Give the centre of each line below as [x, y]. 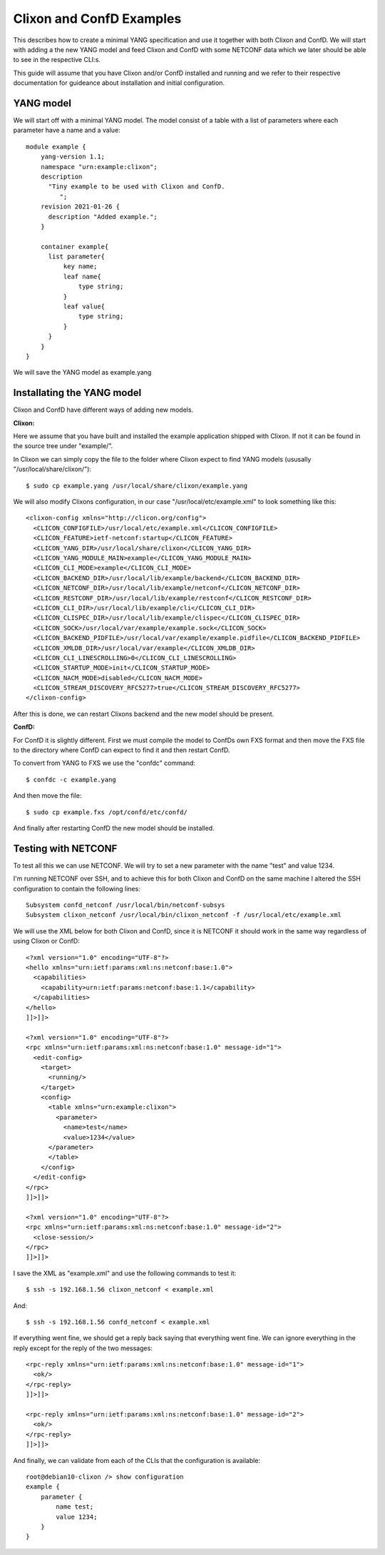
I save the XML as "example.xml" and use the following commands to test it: [125, 1273]
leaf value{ [84, 307]
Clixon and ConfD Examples [97, 19]
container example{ [75, 247]
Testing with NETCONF [65, 848]
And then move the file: [47, 796]
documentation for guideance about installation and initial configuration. [119, 83]
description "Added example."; [103, 217]
